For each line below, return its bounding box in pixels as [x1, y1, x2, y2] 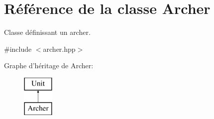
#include [4, 43, 32, 54]
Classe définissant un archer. [4, 27, 91, 37]
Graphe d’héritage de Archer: [4, 60, 94, 71]
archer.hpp [43, 43, 76, 54]
